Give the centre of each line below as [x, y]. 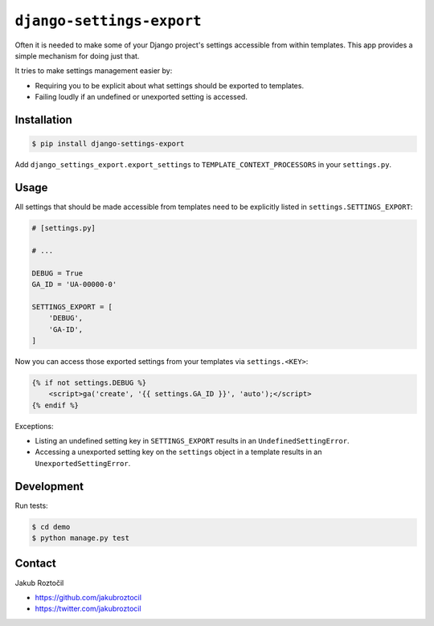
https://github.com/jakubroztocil [88, 597]
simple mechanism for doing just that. [77, 55]
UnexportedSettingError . [83, 463]
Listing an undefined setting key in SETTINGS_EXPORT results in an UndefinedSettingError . [192, 441]
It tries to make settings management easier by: [94, 71]
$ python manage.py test [81, 538]
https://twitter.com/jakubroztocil [88, 609]
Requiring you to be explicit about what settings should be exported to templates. [170, 85]
